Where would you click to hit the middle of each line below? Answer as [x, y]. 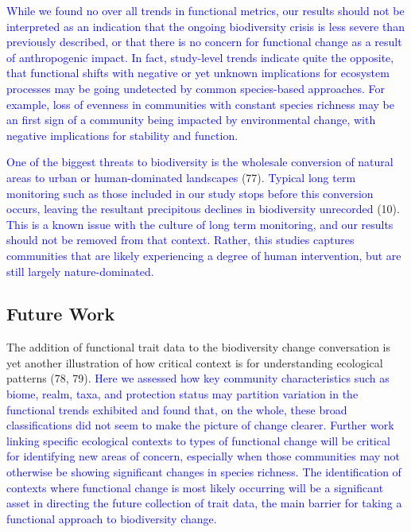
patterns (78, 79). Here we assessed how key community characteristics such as [198, 378]
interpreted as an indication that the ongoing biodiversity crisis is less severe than [205, 26]
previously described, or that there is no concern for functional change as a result [204, 42]
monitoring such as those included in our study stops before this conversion [190, 193]
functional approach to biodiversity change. [112, 518]
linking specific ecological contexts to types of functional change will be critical [198, 440]
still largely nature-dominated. [80, 271]
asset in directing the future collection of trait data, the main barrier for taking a [204, 503]
